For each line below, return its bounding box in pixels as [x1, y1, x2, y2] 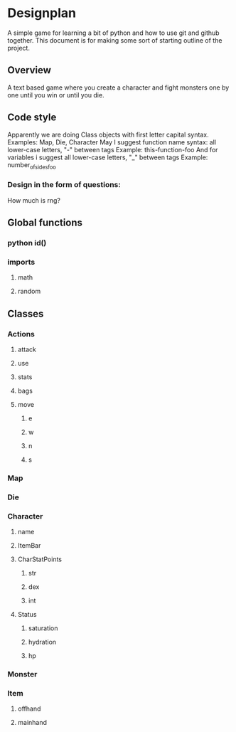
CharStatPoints [17, 555, 63, 563]
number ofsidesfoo [7, 160, 56, 171]
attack [17, 345, 37, 354]
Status [17, 610, 37, 619]
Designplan [7, 5, 77, 21]
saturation [28, 624, 58, 632]
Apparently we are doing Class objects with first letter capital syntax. [7, 130, 209, 139]
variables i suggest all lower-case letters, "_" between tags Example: [7, 153, 208, 161]
